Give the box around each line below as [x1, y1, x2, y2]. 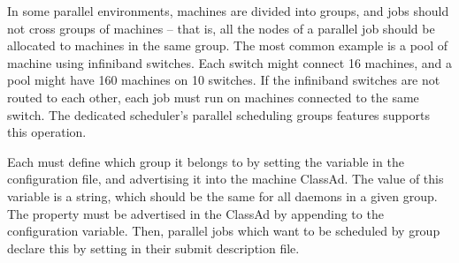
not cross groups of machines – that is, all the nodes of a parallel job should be [7, 19, 435, 37]
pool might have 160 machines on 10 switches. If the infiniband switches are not [7, 71, 440, 89]
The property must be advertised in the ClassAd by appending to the [7, 204, 384, 222]
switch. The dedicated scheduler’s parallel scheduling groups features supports [7, 105, 430, 124]
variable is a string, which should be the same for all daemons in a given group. [7, 186, 438, 205]
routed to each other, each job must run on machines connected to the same [7, 87, 419, 106]
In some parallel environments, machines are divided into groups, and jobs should [7, 2, 449, 19]
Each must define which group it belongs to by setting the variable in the [7, 152, 404, 170]
